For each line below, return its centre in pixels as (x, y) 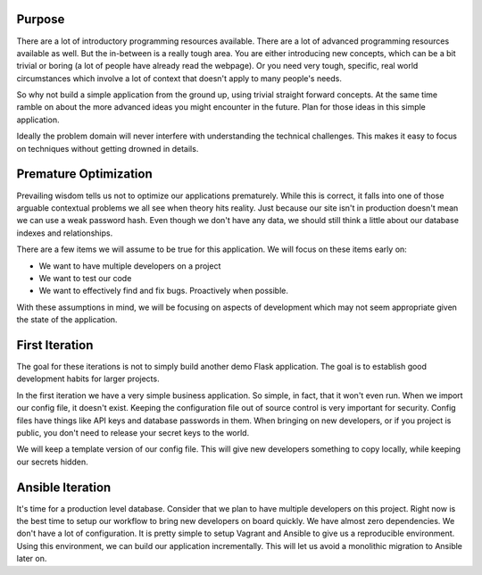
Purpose (41, 19)
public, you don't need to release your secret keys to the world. (133, 432)
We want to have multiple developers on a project (130, 266)
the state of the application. (67, 320)
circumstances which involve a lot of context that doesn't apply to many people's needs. (179, 78)
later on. (32, 559)
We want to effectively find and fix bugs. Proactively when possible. (164, 291)
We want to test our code (85, 278)
